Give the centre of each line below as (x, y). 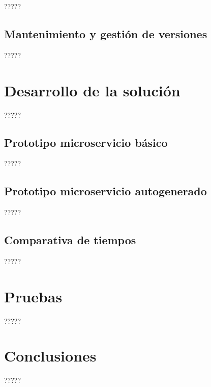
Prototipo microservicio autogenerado (106, 191)
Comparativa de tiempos (70, 240)
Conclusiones (50, 356)
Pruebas (33, 296)
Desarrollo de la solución (92, 90)
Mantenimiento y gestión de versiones (106, 33)
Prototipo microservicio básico (86, 142)
